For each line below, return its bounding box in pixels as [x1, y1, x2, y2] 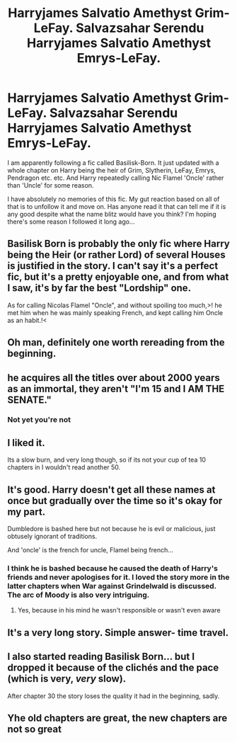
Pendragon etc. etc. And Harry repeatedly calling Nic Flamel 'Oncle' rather [7, 173, 224, 182]
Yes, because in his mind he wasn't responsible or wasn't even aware [17, 606, 221, 615]
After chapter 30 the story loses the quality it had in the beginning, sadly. [7, 692, 220, 700]
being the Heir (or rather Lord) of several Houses [7, 249, 226, 261]
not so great [7, 723, 62, 735]
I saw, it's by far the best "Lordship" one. [7, 282, 192, 295]
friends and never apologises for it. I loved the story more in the [7, 572, 230, 582]
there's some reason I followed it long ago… [7, 217, 135, 226]
